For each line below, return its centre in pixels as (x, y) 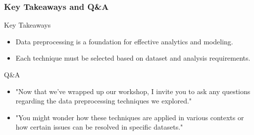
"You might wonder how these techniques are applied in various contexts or (130, 117)
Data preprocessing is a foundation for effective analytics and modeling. (124, 41)
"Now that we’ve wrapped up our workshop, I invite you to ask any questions (133, 91)
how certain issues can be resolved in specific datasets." (99, 127)
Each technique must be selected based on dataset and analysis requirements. (133, 58)
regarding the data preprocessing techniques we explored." (104, 101)
